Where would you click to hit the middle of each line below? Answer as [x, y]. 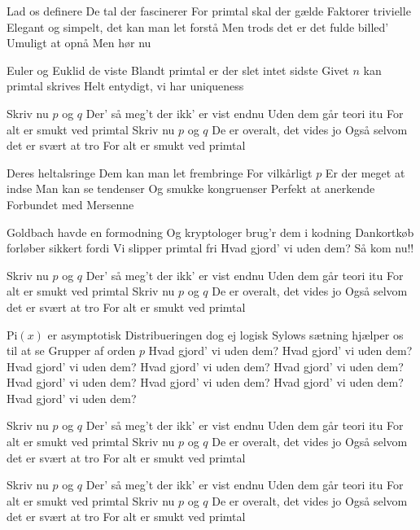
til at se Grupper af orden [71, 350]
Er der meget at [365, 172]
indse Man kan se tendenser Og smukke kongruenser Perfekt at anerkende [191, 188]
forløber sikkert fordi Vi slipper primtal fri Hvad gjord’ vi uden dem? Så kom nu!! [210, 248]
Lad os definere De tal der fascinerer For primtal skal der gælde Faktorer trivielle [209, 11]
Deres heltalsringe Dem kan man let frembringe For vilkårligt [160, 172]
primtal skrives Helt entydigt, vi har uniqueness [125, 86]
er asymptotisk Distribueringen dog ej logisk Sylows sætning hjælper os [225, 334]
